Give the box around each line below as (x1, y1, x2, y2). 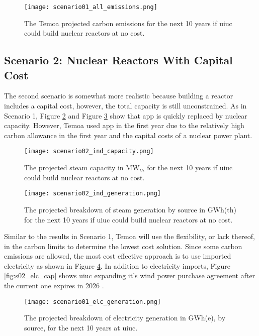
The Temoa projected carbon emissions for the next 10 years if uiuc (24, 18, 232, 28)
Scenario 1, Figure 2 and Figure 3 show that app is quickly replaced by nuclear (4, 110, 247, 121)
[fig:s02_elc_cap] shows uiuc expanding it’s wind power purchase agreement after (4, 270, 255, 281)
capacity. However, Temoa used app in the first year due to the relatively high (4, 120, 244, 131)
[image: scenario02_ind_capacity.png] (24, 148, 154, 155)
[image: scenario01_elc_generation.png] (24, 298, 161, 305)
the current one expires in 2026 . (4, 280, 104, 291)
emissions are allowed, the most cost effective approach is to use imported (4, 251, 231, 261)
